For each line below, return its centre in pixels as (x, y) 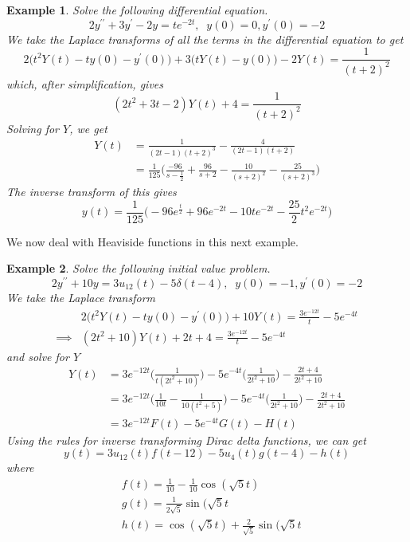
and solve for (38, 356)
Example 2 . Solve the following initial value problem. (139, 268)
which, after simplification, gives (85, 83)
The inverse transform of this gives (92, 192)
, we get (88, 128)
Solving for (33, 128)
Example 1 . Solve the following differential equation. (137, 10)
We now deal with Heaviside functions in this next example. (152, 241)
